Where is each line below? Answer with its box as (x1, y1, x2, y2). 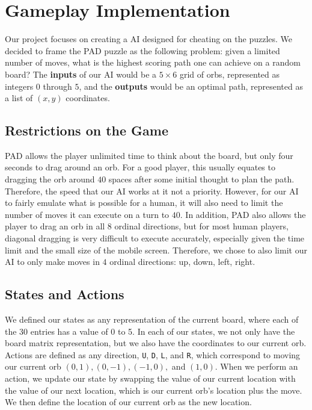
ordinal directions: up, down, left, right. (109, 255, 255, 268)
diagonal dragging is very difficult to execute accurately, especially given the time (5, 232, 305, 244)
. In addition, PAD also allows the (180, 208, 306, 220)
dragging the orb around (5, 173, 95, 185)
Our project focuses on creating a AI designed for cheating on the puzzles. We (5, 33, 293, 45)
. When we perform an (215, 360, 298, 373)
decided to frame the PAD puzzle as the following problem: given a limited (5, 44, 280, 57)
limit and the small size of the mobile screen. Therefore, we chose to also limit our (5, 243, 307, 256)
